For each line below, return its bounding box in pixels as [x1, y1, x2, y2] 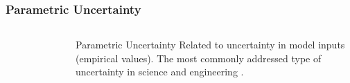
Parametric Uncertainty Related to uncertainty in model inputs [76, 37, 345, 52]
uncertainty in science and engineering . [76, 64, 244, 79]
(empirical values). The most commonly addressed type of [76, 50, 322, 65]
